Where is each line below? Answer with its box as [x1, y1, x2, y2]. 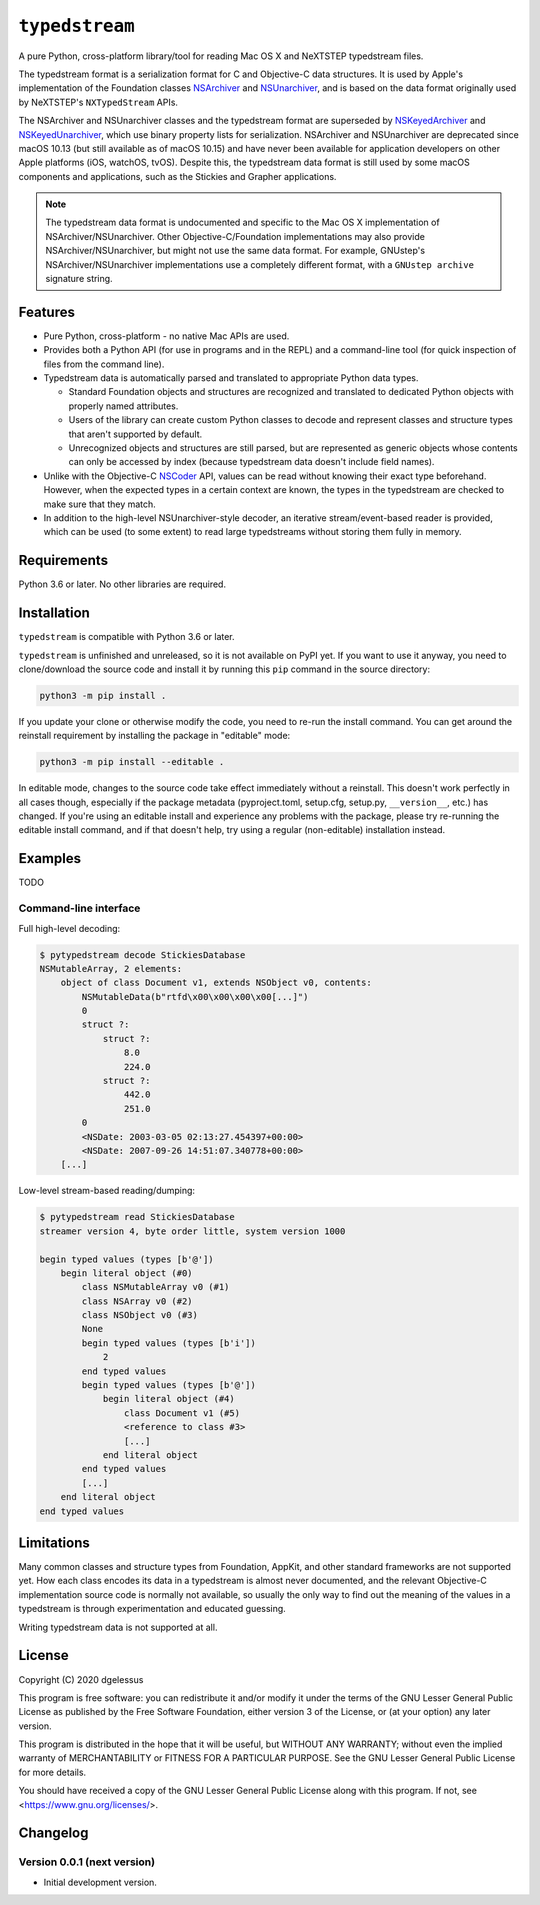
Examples [18, 850, 82, 867]
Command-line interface [18, 901, 141, 915]
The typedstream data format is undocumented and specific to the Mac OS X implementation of [45, 216, 440, 229]
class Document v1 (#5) [123, 1407, 240, 1419]
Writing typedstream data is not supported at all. [18, 1621, 218, 1633]
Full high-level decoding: [18, 922, 121, 934]
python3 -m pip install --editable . [39, 756, 225, 768]
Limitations [18, 1534, 90, 1551]
